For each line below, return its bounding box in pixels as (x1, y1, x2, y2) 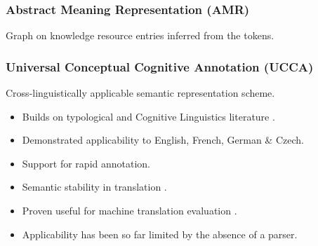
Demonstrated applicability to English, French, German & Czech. (22, 132, 304, 147)
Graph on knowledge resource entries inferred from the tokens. (6, 28, 274, 43)
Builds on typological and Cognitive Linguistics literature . (22, 109, 275, 123)
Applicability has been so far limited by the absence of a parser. (22, 226, 298, 241)
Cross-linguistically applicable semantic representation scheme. (6, 86, 275, 100)
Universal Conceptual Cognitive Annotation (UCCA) (6, 57, 314, 75)
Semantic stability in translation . (22, 179, 167, 194)
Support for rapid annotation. (22, 156, 150, 170)
